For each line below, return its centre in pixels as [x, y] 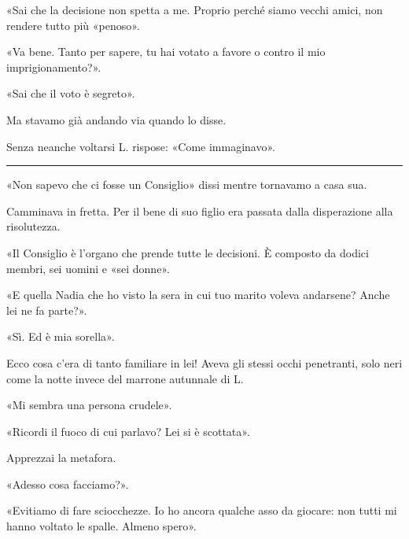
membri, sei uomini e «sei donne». [88, 268]
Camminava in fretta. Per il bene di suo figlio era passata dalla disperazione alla [200, 210]
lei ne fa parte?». [47, 310]
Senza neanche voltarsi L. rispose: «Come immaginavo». [141, 146]
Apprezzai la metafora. [61, 458]
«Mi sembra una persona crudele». [89, 405]
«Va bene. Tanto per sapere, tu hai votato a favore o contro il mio [166, 52]
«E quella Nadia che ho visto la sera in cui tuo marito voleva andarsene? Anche [198, 295]
